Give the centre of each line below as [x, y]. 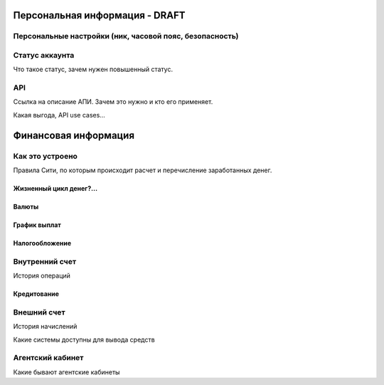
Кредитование [36, 294]
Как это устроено [46, 156]
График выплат [37, 225]
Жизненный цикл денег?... [55, 189]
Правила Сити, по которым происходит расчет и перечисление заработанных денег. [143, 170]
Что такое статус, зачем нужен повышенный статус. [93, 69]
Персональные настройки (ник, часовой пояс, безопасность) [126, 36]
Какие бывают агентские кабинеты [66, 372]
